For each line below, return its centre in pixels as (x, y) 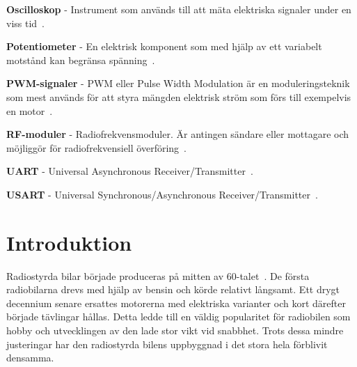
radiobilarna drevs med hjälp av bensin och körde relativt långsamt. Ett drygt (173, 289)
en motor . (30, 110)
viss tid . (26, 23)
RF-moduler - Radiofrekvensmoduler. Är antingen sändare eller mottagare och (178, 134)
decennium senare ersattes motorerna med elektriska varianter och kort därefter (176, 303)
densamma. (30, 358)
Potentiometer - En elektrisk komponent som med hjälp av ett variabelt (164, 46)
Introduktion (69, 242)
